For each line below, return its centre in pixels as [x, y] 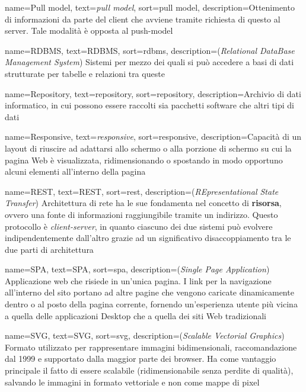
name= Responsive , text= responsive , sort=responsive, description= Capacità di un [153, 136]
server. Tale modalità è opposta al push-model [89, 30]
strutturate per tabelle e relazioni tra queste [85, 73]
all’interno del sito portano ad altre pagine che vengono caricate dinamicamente [149, 292]
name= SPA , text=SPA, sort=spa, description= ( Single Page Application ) [137, 269]
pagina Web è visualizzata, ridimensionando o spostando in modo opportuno [144, 160]
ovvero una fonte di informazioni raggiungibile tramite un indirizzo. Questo [141, 214]
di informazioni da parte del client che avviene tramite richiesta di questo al [143, 19]
